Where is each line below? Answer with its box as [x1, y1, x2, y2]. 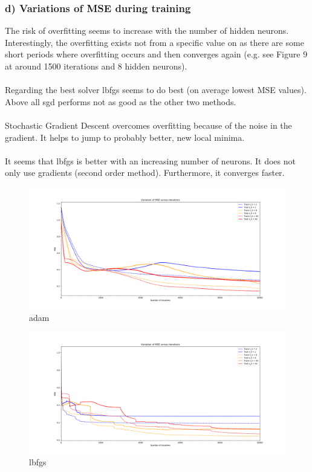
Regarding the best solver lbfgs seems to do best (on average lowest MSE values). [5, 83, 307, 96]
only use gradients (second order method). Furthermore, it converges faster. [5, 166, 285, 179]
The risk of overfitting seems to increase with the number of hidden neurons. [5, 24, 289, 37]
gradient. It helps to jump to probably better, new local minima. [5, 131, 245, 143]
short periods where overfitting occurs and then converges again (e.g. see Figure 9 [5, 48, 308, 60]
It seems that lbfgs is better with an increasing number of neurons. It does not [5, 154, 296, 167]
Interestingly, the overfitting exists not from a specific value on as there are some [5, 36, 304, 48]
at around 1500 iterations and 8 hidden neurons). [5, 60, 187, 72]
